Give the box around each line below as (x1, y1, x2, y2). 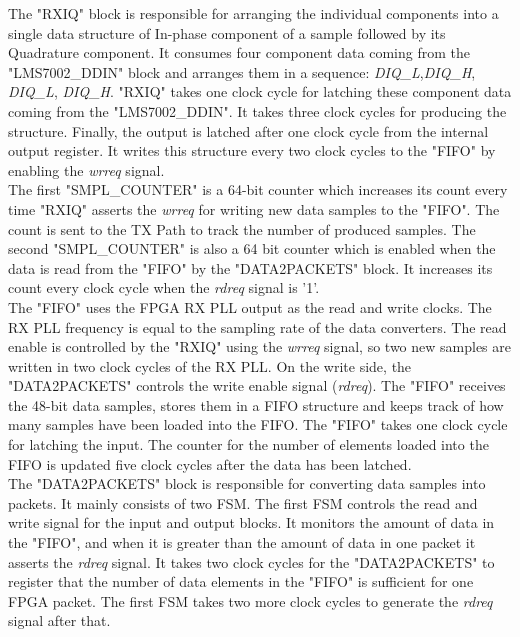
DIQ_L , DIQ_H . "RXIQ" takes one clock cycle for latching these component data (8, 81, 512, 102)
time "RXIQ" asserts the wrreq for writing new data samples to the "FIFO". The (8, 198, 500, 219)
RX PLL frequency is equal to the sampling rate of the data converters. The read (8, 316, 507, 337)
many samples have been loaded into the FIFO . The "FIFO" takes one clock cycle (8, 414, 508, 435)
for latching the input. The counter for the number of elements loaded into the (8, 434, 489, 455)
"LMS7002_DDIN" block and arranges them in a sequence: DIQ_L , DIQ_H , (8, 61, 476, 82)
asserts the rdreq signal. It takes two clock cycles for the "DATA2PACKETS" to (8, 551, 495, 572)
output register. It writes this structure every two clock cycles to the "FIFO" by (8, 140, 496, 161)
